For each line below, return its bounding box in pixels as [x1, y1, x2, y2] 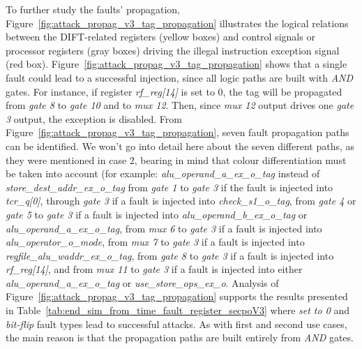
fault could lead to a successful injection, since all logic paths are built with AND [6, 70, 354, 84]
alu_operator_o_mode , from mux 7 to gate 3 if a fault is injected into [6, 235, 305, 249]
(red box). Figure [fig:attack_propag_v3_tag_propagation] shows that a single [6, 57, 347, 71]
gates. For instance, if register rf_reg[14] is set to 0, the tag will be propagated [6, 84, 342, 98]
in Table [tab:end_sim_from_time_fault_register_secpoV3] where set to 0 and [6, 303, 350, 318]
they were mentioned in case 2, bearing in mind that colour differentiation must [6, 152, 347, 167]
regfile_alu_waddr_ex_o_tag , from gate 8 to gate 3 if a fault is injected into [6, 248, 334, 262]
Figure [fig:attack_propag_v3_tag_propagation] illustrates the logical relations [6, 15, 349, 30]
